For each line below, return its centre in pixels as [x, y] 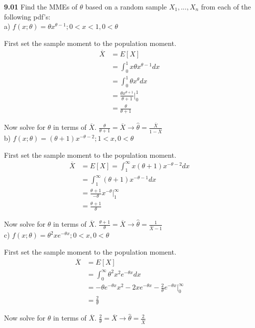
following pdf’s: [27, 16]
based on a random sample [126, 6]
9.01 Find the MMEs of [41, 6]
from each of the [226, 6]
